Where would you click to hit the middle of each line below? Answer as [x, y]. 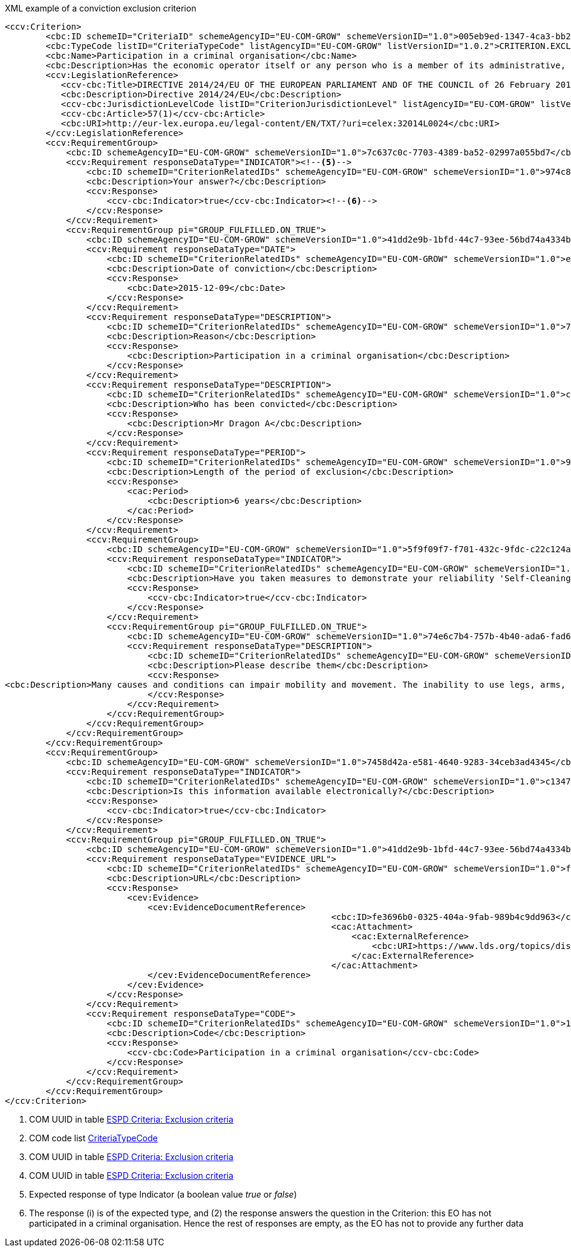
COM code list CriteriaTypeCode [93, 1138]
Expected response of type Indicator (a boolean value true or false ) [163, 1194]
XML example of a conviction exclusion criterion [101, 8]
